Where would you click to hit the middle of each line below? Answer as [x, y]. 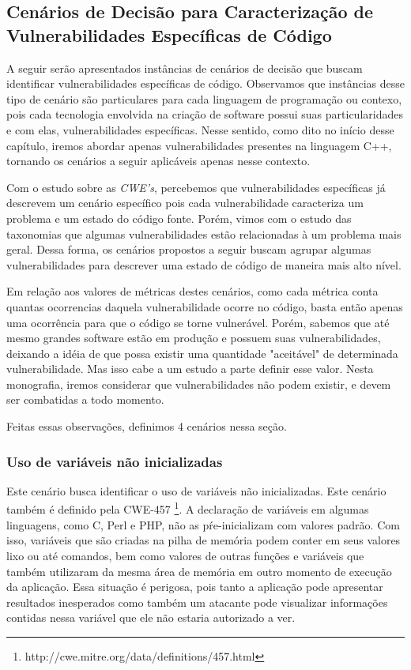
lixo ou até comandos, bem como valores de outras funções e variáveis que [185, 555]
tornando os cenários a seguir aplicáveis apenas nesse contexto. [158, 161]
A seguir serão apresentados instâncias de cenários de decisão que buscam [185, 68]
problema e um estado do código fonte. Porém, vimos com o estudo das [179, 218]
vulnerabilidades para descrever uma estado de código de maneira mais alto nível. [204, 264]
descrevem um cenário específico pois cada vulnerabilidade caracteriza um [185, 203]
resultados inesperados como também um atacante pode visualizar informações [197, 602]
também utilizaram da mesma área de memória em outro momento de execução [199, 571]
